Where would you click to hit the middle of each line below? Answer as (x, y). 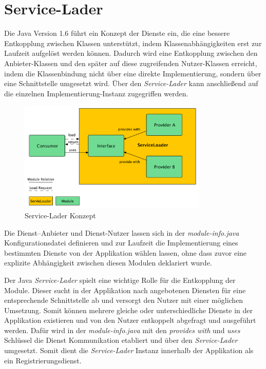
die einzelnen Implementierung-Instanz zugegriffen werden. (96, 93)
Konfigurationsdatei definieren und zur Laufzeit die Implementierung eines (121, 243)
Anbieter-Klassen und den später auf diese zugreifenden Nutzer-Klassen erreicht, (131, 63)
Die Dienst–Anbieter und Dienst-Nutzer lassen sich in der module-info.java (122, 232)
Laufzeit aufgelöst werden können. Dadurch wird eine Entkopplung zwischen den (131, 53)
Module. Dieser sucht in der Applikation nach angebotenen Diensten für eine (125, 290)
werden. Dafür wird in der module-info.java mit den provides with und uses (122, 330)
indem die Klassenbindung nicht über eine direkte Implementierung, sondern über (133, 73)
